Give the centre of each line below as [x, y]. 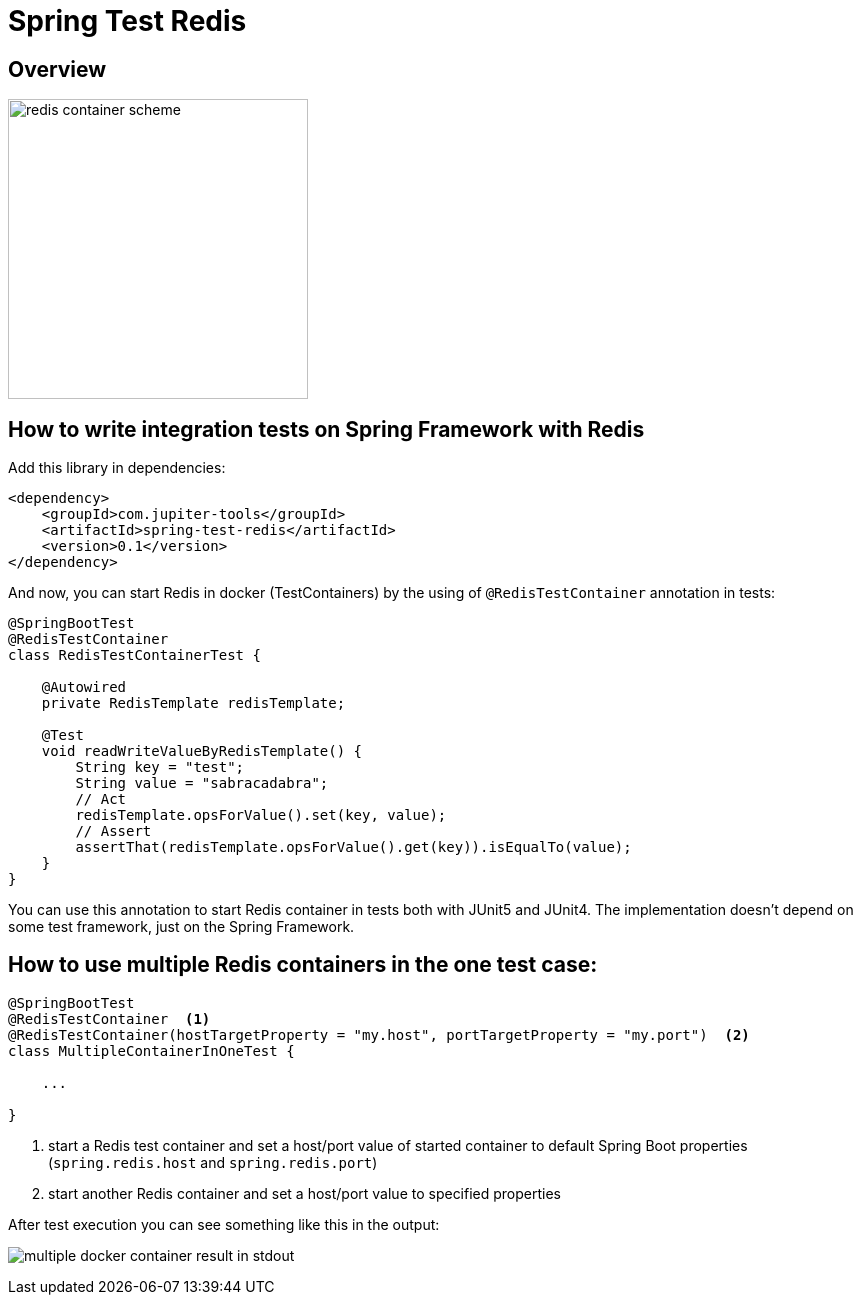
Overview [57, 69]
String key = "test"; [160, 767]
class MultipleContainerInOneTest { [151, 1050]
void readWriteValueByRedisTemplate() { [202, 751]
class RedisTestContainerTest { [134, 655]
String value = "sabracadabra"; [202, 783]
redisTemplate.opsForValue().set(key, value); [261, 815]
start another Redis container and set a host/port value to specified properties [305, 1193]
